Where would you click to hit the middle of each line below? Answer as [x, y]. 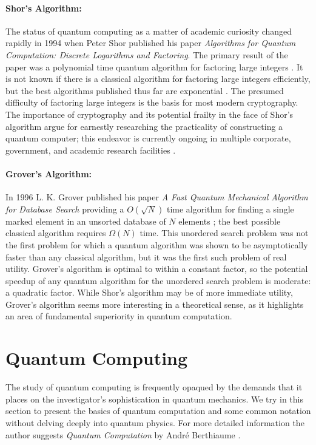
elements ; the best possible [230, 221]
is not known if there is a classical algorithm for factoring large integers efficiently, [158, 79]
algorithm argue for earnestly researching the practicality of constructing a [144, 126]
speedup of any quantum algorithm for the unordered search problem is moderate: [158, 280]
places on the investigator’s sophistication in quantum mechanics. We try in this [155, 399]
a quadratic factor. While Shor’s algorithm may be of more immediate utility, [149, 292]
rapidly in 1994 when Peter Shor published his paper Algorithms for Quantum [151, 43]
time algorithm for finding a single [230, 209]
